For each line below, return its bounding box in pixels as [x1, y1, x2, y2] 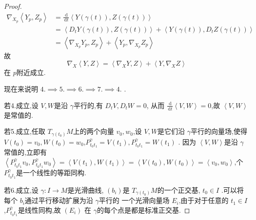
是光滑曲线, [67, 184, 104, 195]
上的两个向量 [73, 126, 114, 136]
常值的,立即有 [4, 147, 47, 157]
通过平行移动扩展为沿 [24, 195, 93, 205]
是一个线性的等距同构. [16, 167, 86, 178]
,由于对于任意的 [178, 195, 229, 205]
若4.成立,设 [4, 100, 39, 110]
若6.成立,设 [4, 184, 39, 195]
